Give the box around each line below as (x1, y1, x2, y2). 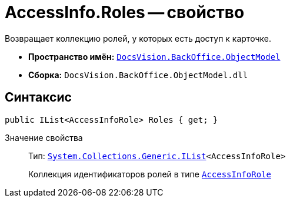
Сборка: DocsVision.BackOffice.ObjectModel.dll (28, 69, 248, 80)
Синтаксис (5, 90, 72, 105)
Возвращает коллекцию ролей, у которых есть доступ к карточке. (5, 33, 271, 43)
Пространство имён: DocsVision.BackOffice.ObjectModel (28, 51, 281, 62)
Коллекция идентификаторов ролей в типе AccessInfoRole (28, 169, 271, 179)
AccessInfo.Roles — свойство (5, 2, 245, 22)
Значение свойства (5, 132, 83, 143)
